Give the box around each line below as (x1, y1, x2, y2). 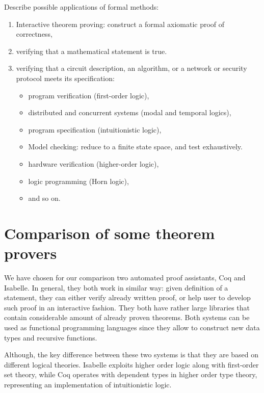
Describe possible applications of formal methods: (4, 2, 159, 12)
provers (4, 243, 57, 264)
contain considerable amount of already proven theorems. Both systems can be (4, 312, 250, 323)
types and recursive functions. (4, 332, 97, 343)
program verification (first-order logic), (28, 90, 149, 100)
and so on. (28, 193, 61, 203)
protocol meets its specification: (16, 72, 115, 83)
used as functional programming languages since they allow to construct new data (4, 322, 260, 332)
